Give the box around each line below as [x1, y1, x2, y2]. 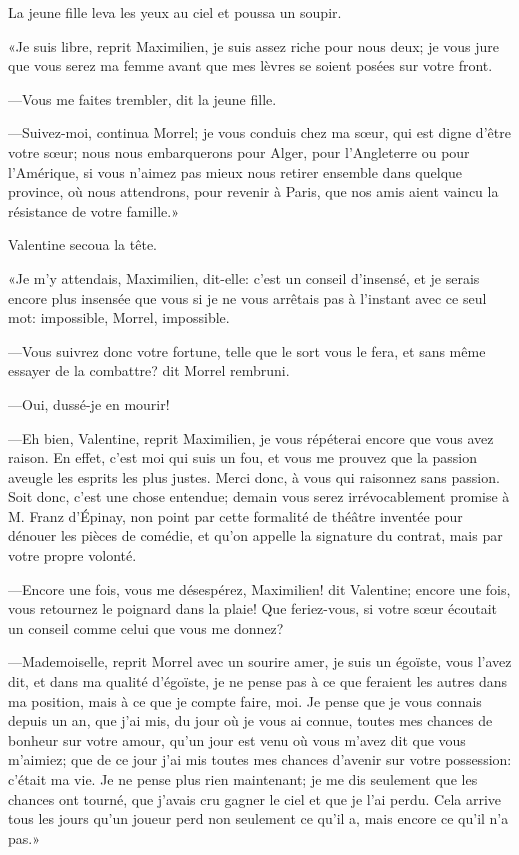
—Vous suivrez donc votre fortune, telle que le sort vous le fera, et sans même [8, 340, 486, 361]
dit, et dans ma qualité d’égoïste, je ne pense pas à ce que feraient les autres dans [8, 671, 508, 692]
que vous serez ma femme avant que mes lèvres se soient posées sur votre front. [8, 55, 493, 76]
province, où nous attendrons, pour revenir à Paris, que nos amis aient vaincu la [8, 181, 499, 202]
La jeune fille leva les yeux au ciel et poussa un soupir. [8, 2, 342, 22]
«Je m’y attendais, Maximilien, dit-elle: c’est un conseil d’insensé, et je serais [8, 267, 480, 288]
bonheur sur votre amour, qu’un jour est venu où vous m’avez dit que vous [8, 729, 466, 750]
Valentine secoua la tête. [8, 234, 158, 255]
